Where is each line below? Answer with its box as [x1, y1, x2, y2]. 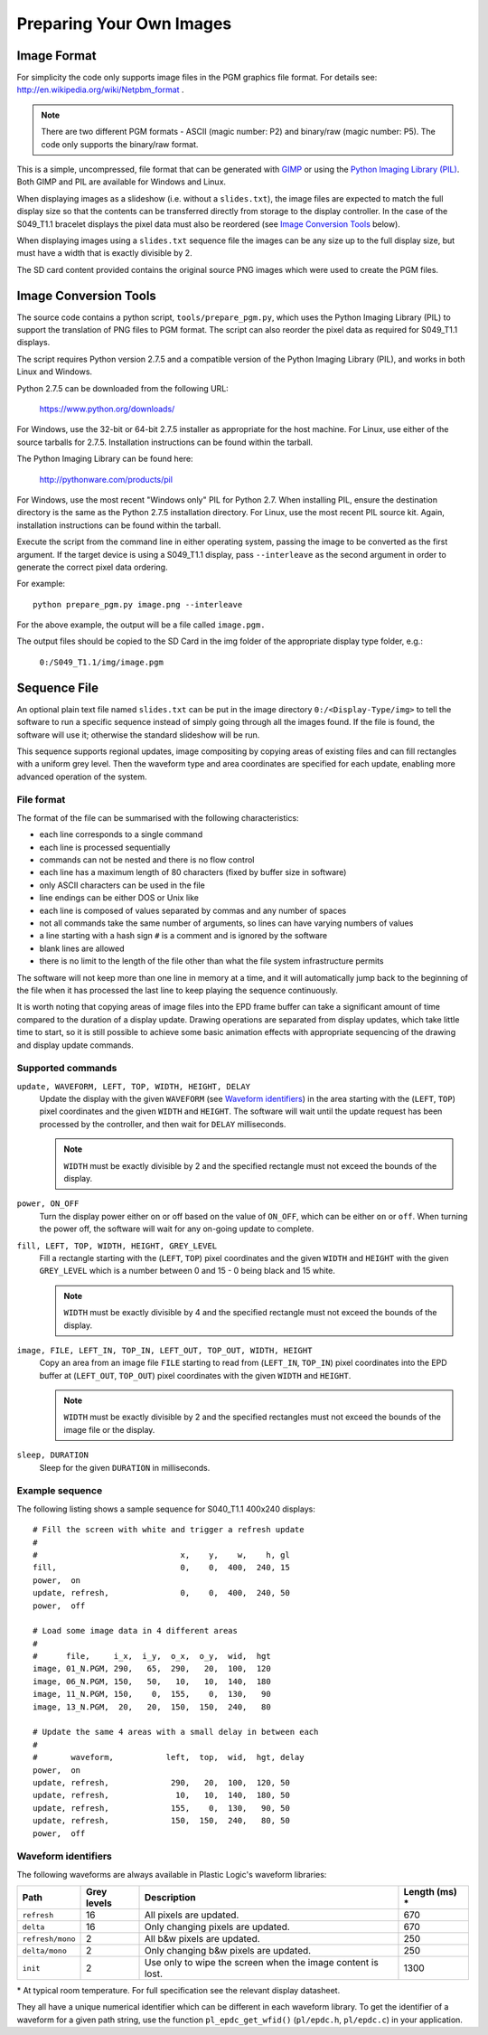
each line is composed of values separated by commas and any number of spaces [39, 905, 347, 916]
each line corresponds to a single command [39, 829, 203, 840]
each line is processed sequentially [39, 842, 171, 853]
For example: [16, 579, 66, 589]
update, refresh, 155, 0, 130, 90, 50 [33, 1803, 291, 1813]
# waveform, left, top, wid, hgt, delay [33, 1752, 305, 1763]
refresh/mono [22, 1934, 76, 1944]
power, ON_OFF [16, 1199, 80, 1209]
